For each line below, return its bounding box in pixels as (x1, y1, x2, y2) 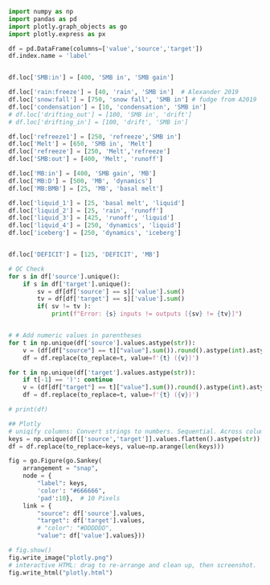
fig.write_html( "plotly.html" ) (8, 568, 113, 577)
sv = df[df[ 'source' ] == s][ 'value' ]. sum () (37, 287, 185, 295)
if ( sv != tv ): (37, 303, 92, 311)
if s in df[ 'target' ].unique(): (22, 280, 131, 288)
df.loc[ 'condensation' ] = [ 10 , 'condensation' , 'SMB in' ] (8, 103, 207, 111)
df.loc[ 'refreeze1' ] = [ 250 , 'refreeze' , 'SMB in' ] (8, 133, 182, 141)
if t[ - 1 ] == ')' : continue (22, 376, 113, 384)
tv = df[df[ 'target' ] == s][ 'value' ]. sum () (37, 295, 185, 303)
